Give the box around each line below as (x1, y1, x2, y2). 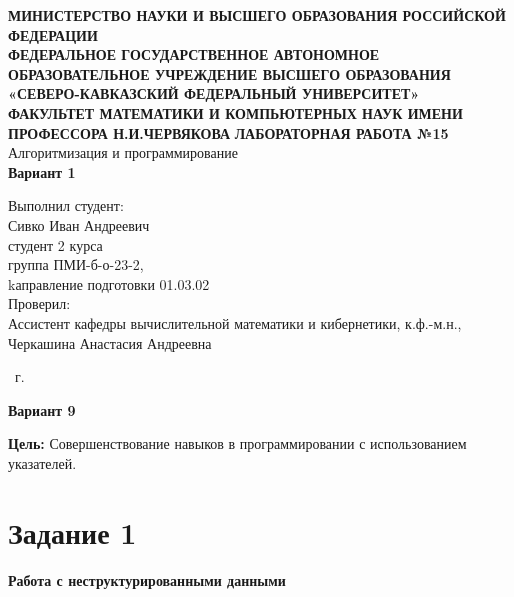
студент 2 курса (8, 234, 103, 255)
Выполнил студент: (8, 195, 124, 216)
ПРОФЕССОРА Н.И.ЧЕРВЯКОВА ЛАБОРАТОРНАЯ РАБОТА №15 (8, 122, 449, 143)
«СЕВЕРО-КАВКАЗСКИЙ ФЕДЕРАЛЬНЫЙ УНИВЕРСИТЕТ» (8, 83, 420, 104)
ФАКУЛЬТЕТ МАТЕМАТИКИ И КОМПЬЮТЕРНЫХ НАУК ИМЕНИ (8, 102, 463, 123)
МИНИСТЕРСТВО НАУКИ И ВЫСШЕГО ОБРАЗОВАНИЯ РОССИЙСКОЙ (8, 5, 506, 25)
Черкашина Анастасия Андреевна (8, 332, 212, 353)
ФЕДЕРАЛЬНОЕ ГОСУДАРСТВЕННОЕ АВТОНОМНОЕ (8, 44, 380, 65)
